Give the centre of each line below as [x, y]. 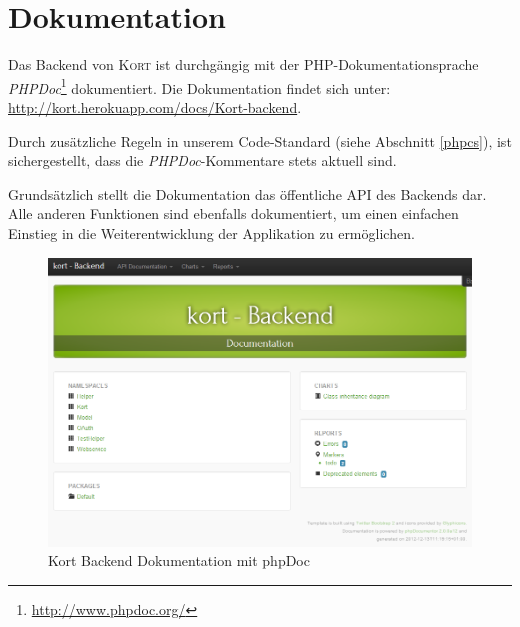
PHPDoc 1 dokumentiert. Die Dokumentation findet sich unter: [199, 86]
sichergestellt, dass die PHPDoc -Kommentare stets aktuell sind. [202, 160]
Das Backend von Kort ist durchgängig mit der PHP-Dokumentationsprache [243, 64]
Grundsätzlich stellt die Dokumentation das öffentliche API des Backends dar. [247, 193]
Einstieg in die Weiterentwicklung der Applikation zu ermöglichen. [211, 232]
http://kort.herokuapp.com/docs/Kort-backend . [155, 106]
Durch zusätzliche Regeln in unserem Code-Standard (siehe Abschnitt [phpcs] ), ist [260, 140]
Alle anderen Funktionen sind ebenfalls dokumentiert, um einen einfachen [233, 213]
